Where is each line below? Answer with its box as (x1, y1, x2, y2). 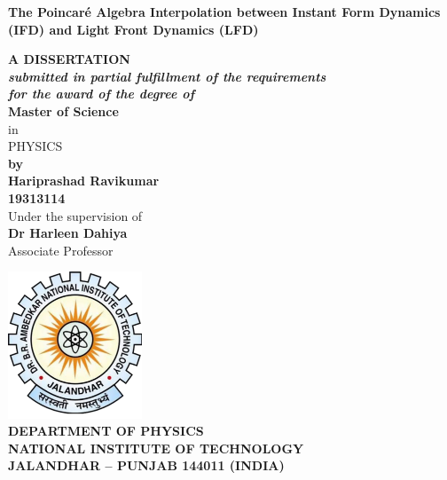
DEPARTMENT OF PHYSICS (8, 421, 204, 440)
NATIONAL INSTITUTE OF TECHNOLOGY (8, 438, 304, 457)
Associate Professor (8, 240, 114, 259)
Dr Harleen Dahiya (8, 224, 128, 242)
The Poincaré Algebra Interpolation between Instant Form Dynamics (8, 3, 441, 20)
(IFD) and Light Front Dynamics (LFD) (8, 20, 259, 38)
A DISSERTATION (8, 50, 130, 68)
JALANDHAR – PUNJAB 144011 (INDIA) (8, 456, 285, 475)
